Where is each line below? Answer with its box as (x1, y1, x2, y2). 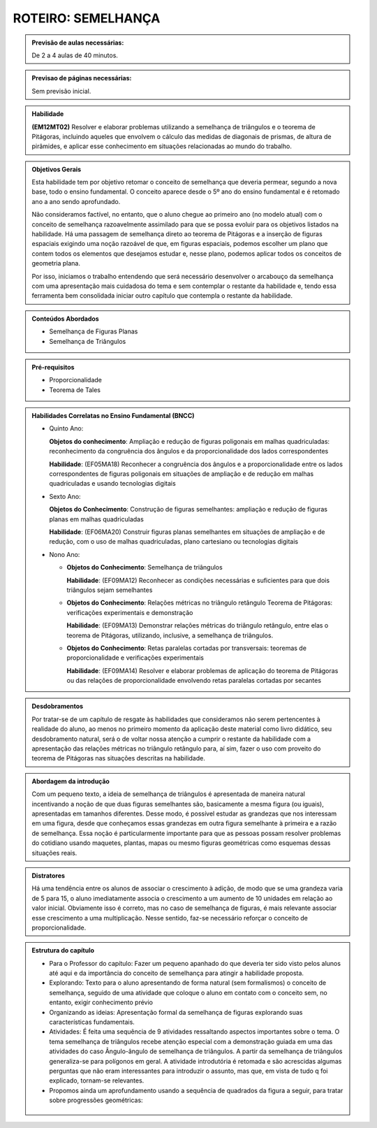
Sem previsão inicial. (31, 87, 91, 95)
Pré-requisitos (31, 363, 75, 371)
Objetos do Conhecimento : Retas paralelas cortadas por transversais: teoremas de (66, 644, 307, 652)
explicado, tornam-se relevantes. (49, 1076, 145, 1085)
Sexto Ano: (49, 492, 81, 500)
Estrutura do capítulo (31, 946, 94, 955)
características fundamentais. (49, 1018, 135, 1027)
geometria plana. (31, 259, 80, 268)
